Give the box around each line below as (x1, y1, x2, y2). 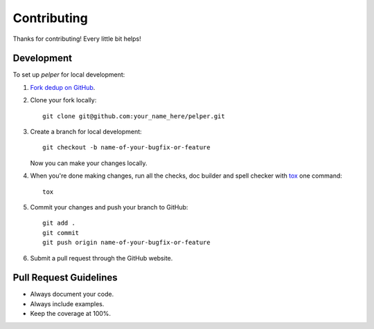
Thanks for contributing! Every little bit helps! (12, 35, 141, 43)
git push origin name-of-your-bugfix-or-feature (42, 238, 211, 247)
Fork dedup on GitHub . (30, 83, 96, 91)
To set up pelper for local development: (12, 70, 125, 79)
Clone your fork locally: (30, 96, 97, 104)
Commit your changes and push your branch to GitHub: (30, 203, 188, 211)
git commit (42, 229, 80, 236)
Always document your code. (30, 290, 114, 299)
